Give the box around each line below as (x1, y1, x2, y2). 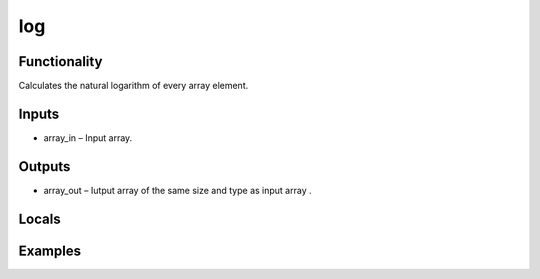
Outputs (18, 158, 71, 175)
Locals (18, 210, 61, 227)
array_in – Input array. (43, 131, 133, 144)
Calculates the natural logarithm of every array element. (18, 80, 249, 92)
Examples (18, 242, 82, 259)
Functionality (18, 53, 103, 70)
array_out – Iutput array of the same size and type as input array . (43, 184, 312, 196)
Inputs (18, 105, 60, 122)
